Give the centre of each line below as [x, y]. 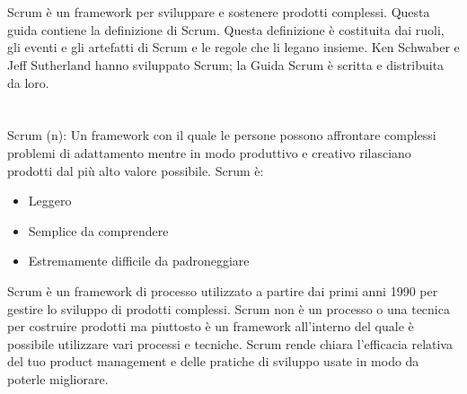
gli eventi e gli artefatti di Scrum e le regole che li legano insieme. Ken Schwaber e [233, 47]
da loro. [28, 82]
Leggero [50, 201]
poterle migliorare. [58, 378]
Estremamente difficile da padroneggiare [139, 261]
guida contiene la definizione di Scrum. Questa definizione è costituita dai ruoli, [226, 29]
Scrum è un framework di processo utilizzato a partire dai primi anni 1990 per [223, 290]
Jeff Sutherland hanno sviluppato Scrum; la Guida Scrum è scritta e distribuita [226, 64]
